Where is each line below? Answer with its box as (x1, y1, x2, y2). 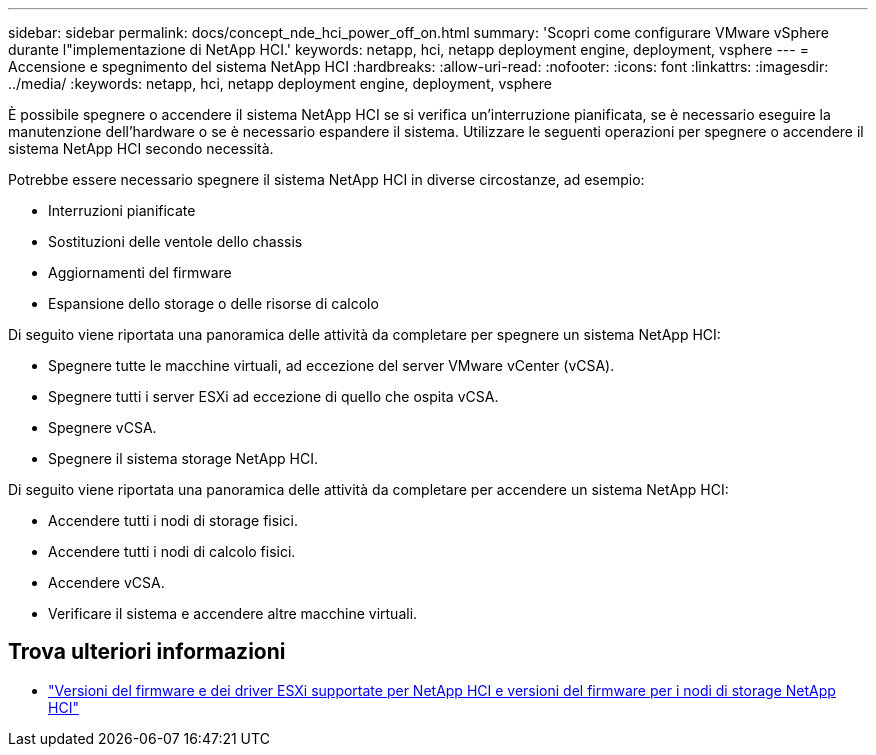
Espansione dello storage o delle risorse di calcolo (48, 295, 379, 312)
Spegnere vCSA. (48, 419, 157, 436)
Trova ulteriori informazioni (8, 639, 286, 665)
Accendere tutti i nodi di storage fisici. (48, 512, 298, 529)
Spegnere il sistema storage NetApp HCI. (48, 450, 318, 467)
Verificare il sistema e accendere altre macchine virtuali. (48, 605, 418, 622)
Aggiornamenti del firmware (48, 264, 232, 281)
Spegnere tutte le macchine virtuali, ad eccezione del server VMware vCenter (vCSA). (48, 357, 615, 374)
